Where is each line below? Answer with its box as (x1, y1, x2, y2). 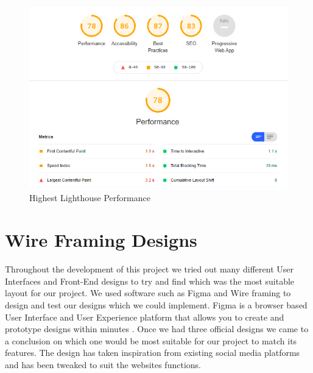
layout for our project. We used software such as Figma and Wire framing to (5, 286, 291, 299)
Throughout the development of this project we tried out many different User (5, 263, 294, 275)
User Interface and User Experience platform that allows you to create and (5, 310, 284, 323)
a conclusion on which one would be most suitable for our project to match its (5, 334, 297, 347)
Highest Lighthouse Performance (29, 191, 150, 204)
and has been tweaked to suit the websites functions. (5, 358, 201, 371)
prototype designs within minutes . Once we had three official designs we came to (5, 322, 309, 335)
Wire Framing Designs (5, 227, 197, 252)
